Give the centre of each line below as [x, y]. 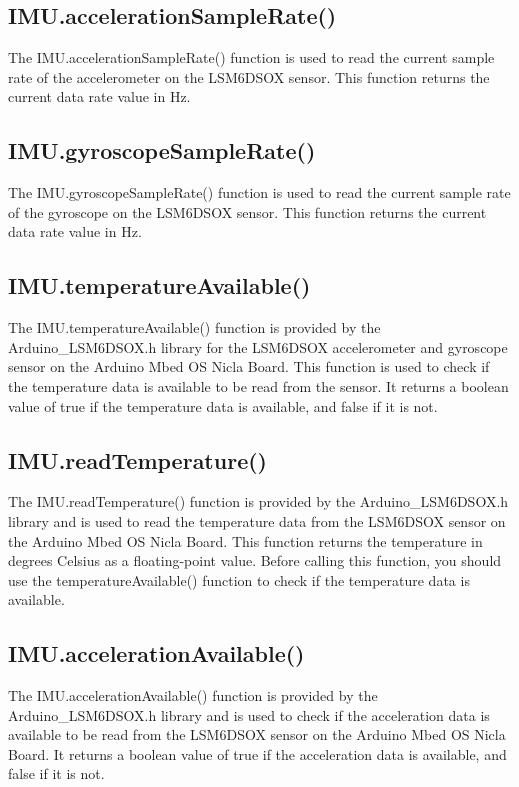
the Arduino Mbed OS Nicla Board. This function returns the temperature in [245, 540]
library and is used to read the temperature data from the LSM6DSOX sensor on [257, 520]
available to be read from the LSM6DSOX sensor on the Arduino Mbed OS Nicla [257, 734]
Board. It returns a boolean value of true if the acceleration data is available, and [257, 753]
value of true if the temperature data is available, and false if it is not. [223, 405]
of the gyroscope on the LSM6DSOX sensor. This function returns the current [247, 211]
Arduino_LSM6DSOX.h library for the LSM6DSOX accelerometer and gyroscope [258, 346]
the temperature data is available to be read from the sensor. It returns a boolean [258, 385]
